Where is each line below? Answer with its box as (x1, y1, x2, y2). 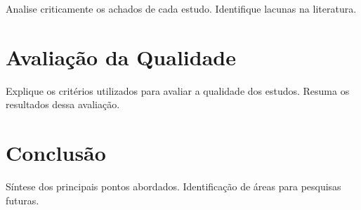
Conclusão (6, 138, 106, 167)
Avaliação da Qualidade (6, 42, 236, 71)
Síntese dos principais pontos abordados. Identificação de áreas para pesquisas (6, 179, 341, 194)
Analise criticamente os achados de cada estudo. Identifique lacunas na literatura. (6, 1, 357, 15)
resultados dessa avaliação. (6, 97, 120, 112)
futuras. (6, 192, 39, 207)
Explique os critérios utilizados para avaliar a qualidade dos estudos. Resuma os (6, 83, 350, 98)
